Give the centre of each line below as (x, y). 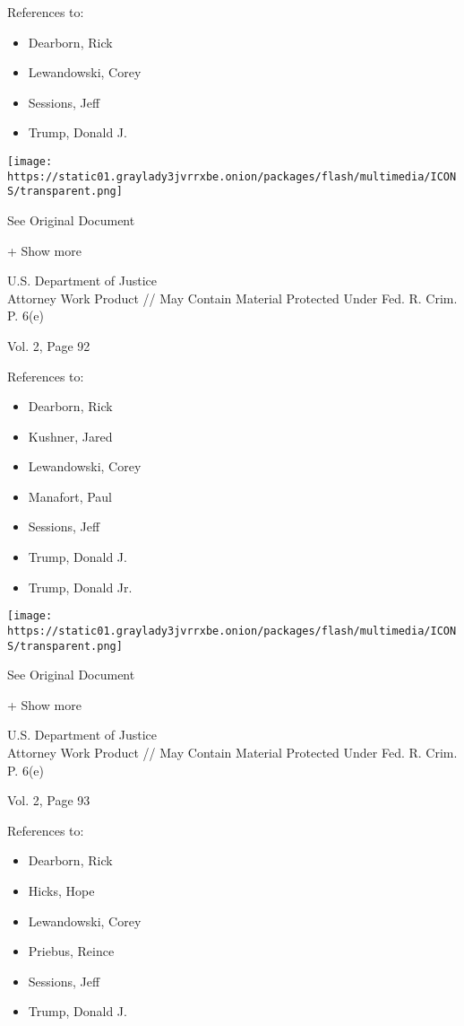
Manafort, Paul (70, 496)
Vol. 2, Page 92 (49, 345)
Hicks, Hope (61, 890)
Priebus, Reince (71, 951)
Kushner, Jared (70, 436)
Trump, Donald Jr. (80, 587)
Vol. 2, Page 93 (49, 800)
